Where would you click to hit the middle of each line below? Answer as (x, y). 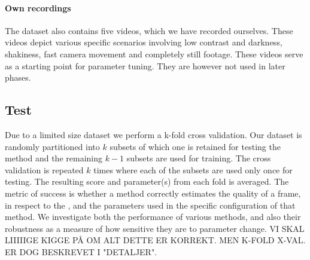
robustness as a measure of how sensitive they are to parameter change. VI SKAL (155, 228)
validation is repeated (44, 169)
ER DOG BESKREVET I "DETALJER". (81, 251)
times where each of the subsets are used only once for (193, 169)
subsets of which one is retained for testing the (195, 146)
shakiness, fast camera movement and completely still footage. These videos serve (154, 53)
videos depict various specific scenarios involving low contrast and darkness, (144, 42)
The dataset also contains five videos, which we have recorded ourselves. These (149, 30)
